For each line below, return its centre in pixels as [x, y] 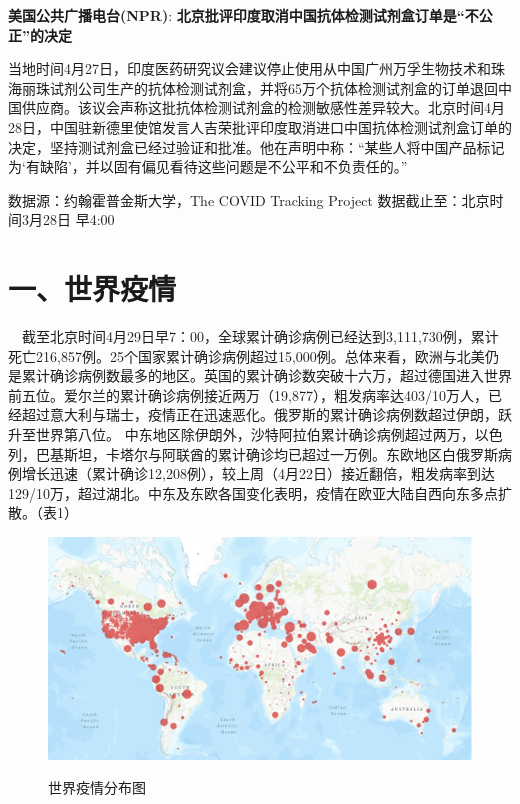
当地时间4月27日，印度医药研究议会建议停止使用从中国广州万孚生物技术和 [249, 68]
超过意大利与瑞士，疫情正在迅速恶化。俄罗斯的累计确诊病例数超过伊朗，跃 [266, 414]
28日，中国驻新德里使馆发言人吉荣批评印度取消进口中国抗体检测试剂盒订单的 [260, 126]
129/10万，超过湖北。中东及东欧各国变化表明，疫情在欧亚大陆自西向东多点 [253, 492]
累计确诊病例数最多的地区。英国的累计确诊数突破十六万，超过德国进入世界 [266, 375]
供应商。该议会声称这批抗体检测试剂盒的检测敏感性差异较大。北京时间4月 [263, 107]
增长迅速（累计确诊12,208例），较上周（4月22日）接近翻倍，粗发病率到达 [258, 473]
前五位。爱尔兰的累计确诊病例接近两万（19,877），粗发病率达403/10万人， [248, 394]
